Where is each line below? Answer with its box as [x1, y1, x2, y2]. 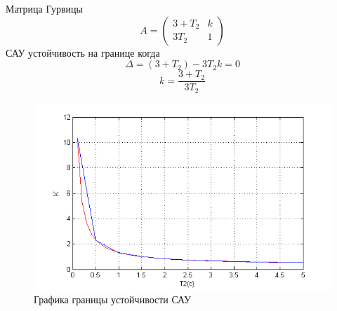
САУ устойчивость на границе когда [6, 45, 160, 60]
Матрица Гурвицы [6, 1, 84, 15]
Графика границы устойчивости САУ [34, 292, 191, 307]
